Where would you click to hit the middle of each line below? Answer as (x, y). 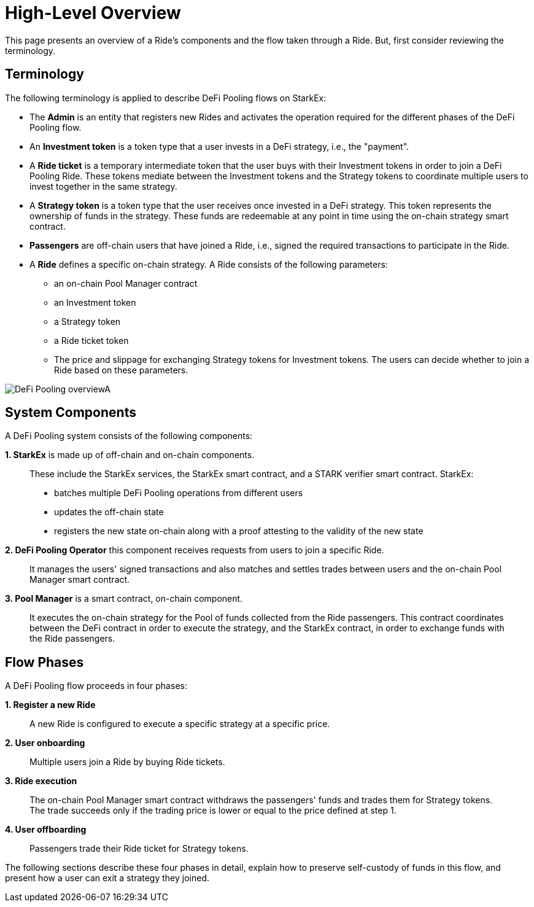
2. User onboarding (45, 743)
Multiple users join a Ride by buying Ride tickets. (127, 762)
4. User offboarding (46, 830)
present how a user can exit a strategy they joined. (107, 878)
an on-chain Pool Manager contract (126, 283)
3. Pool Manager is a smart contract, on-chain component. (124, 599)
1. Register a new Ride (50, 705)
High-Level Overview (93, 13)
